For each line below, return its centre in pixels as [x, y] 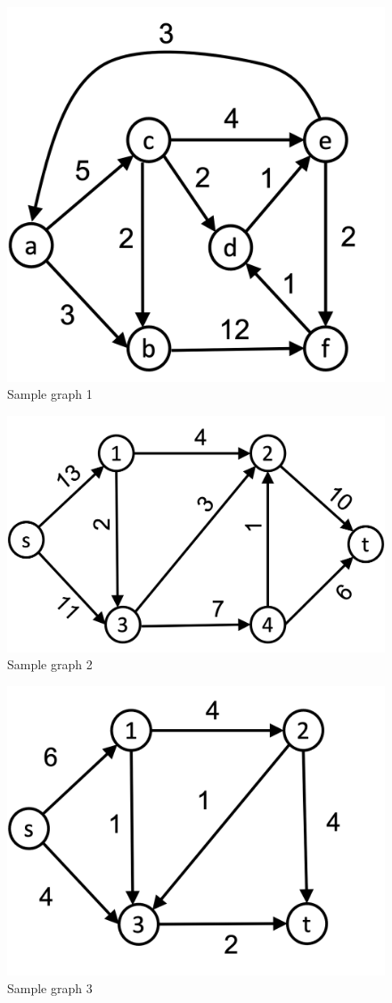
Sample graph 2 [50, 664]
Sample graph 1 [50, 394]
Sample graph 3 [50, 988]
